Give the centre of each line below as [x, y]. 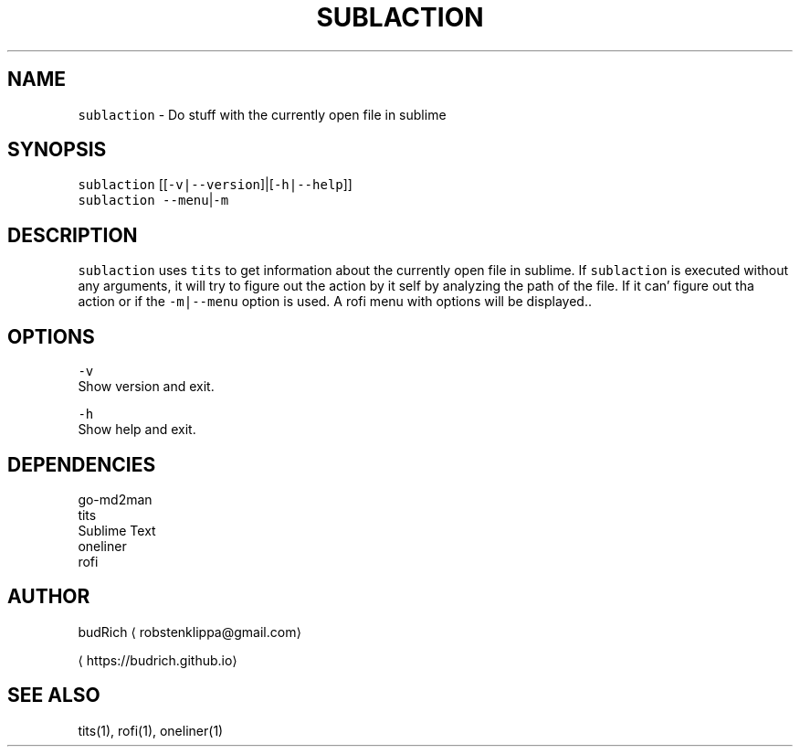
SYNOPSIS [57, 150]
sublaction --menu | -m [153, 200]
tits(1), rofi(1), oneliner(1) [151, 730]
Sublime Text [117, 530]
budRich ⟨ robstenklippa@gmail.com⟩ [189, 632]
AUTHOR [49, 597]
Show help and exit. [137, 430]
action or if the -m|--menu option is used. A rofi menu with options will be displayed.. [335, 302]
